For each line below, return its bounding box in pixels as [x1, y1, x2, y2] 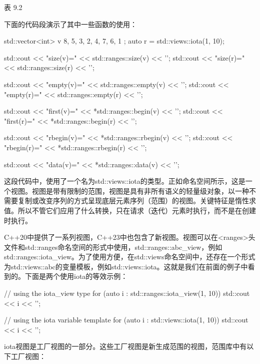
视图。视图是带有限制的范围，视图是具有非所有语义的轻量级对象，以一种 [10, 185, 249, 196]
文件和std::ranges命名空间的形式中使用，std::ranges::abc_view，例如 [4, 241, 222, 252]
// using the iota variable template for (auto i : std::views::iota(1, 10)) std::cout [4, 314, 248, 325]
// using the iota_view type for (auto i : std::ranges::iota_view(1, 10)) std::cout [4, 288, 250, 298]
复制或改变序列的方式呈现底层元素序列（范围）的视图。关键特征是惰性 [17, 195, 249, 206]
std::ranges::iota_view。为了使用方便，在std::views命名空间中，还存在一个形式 [4, 251, 255, 262]
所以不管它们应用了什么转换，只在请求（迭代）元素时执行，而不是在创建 [17, 205, 256, 215]
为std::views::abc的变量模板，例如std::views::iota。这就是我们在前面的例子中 [4, 261, 248, 271]
